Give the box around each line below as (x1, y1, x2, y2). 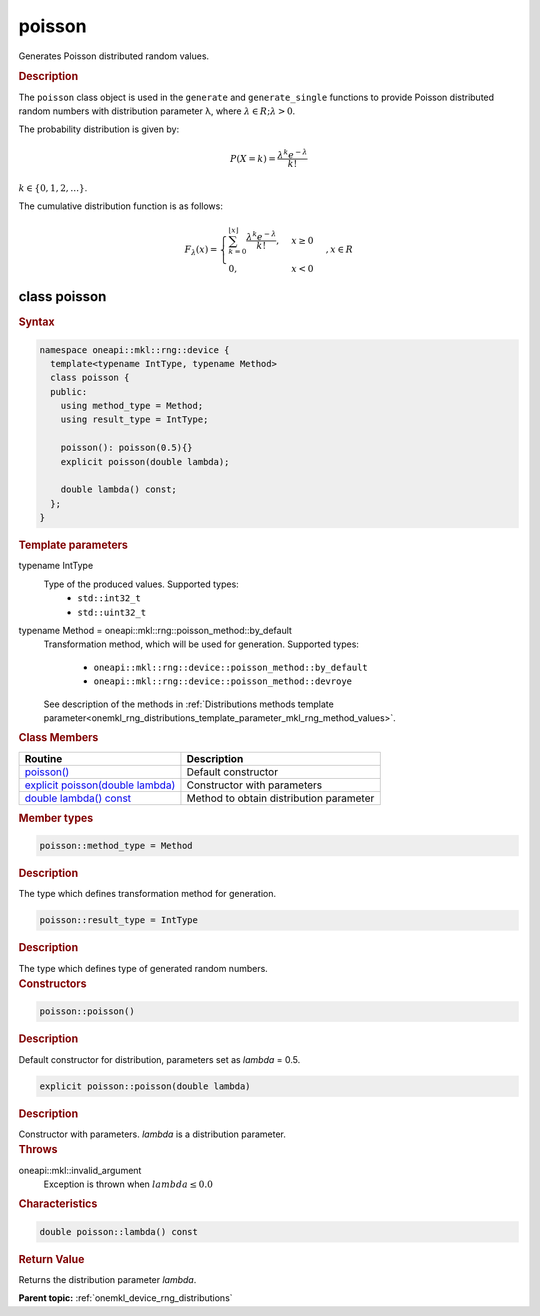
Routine (24, 751, 63, 765)
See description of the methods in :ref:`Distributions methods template (43, 698, 334, 710)
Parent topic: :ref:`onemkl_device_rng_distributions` (18, 1292, 234, 1304)
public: (50, 386, 88, 397)
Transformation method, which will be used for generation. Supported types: (43, 638, 360, 650)
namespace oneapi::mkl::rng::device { (39, 344, 230, 355)
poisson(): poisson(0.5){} (60, 442, 194, 454)
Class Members (18, 731, 99, 745)
